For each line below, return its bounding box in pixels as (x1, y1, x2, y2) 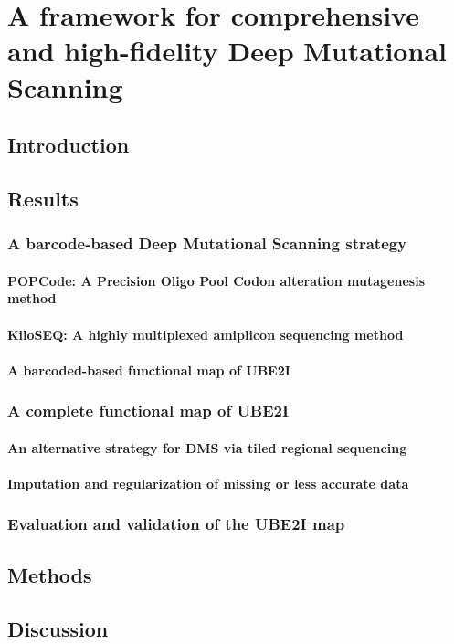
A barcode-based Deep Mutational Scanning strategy (7, 232, 407, 255)
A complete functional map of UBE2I (7, 399, 290, 422)
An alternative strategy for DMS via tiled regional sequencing (7, 438, 407, 457)
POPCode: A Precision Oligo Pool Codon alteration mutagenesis (7, 270, 425, 290)
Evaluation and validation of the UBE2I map (7, 512, 345, 535)
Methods (7, 560, 92, 588)
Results (7, 184, 79, 212)
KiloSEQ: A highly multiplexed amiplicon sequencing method (7, 324, 404, 343)
